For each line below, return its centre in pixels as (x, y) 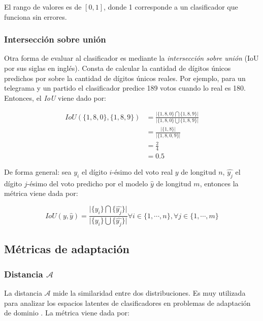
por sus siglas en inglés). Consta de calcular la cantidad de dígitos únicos (118, 68)
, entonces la (219, 183)
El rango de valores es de (43, 7)
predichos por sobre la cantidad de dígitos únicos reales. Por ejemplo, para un (125, 78)
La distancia (23, 292)
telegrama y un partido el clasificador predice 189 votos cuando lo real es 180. (125, 88)
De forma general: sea (38, 172)
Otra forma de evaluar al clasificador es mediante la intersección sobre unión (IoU (131, 58)
